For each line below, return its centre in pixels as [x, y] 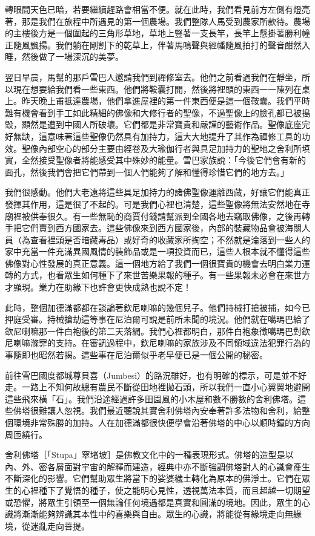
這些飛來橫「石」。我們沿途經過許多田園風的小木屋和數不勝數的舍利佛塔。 [151, 398]
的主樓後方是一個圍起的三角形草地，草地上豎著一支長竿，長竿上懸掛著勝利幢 [157, 33]
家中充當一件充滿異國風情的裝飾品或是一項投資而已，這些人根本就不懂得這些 [157, 251]
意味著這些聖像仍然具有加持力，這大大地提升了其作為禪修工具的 [174, 136]
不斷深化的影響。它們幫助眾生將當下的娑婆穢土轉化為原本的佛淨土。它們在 [153, 478]
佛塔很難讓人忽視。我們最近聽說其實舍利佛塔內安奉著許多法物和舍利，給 [157, 410]
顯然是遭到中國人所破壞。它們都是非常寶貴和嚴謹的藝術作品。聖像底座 [161, 124]
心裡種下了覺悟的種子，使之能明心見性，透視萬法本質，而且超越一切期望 [166, 490]
